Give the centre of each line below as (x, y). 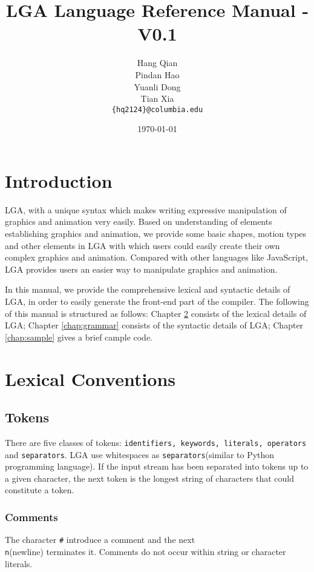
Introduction (59, 180)
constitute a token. (40, 490)
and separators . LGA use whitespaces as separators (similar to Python (140, 454)
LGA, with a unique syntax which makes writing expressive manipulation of (146, 209)
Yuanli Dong (157, 86)
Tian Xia (157, 98)
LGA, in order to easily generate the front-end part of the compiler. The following (157, 301)
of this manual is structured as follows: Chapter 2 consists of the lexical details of (156, 313)
